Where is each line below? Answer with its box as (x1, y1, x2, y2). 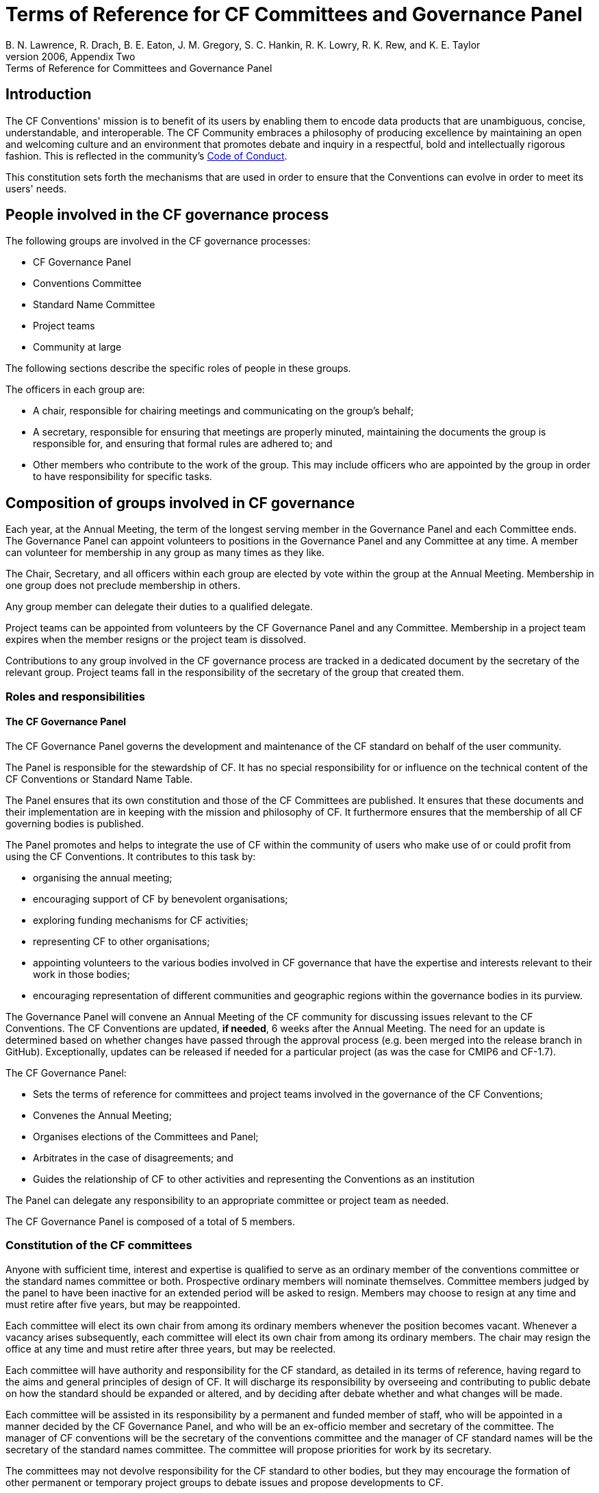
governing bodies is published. (5, 817, 144, 829)
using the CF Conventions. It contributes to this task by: (5, 850, 256, 862)
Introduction (5, 86, 92, 103)
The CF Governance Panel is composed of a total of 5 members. (5, 1215, 295, 1227)
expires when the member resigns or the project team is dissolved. (5, 633, 306, 646)
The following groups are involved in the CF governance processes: (5, 235, 311, 247)
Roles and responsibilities (5, 689, 145, 703)
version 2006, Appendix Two (5, 50, 136, 62)
